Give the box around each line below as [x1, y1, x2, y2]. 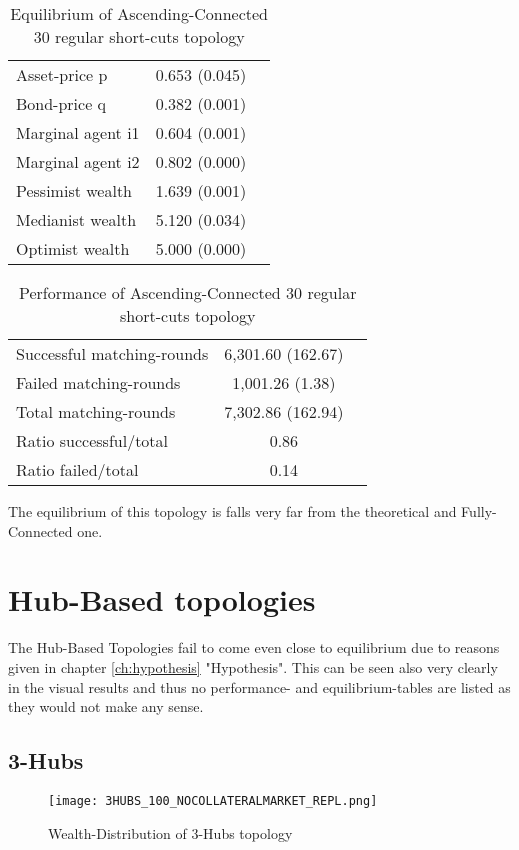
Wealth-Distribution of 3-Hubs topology [48, 822, 293, 843]
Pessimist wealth [16, 179, 133, 202]
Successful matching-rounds [16, 342, 209, 365]
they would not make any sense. [8, 696, 204, 717]
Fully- [461, 501, 497, 521]
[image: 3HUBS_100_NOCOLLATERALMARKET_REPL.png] [48, 793, 378, 808]
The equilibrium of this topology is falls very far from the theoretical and [8, 501, 457, 521]
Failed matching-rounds [16, 371, 181, 394]
